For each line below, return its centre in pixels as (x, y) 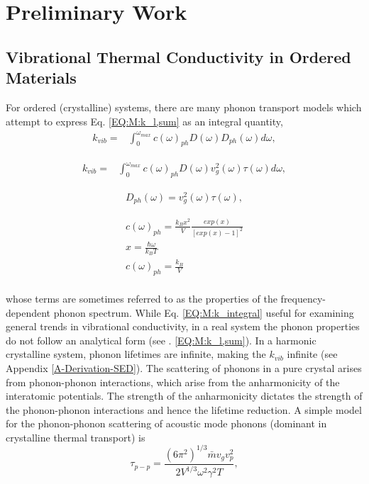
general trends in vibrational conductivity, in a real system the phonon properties (183, 326)
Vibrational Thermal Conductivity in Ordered (178, 56)
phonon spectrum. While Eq (115, 312)
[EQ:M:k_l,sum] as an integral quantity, (196, 121)
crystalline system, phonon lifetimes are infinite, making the (136, 354)
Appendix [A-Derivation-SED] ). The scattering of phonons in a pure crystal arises (184, 367)
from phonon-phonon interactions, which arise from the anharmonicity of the (173, 382)
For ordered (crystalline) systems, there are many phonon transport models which (184, 107)
